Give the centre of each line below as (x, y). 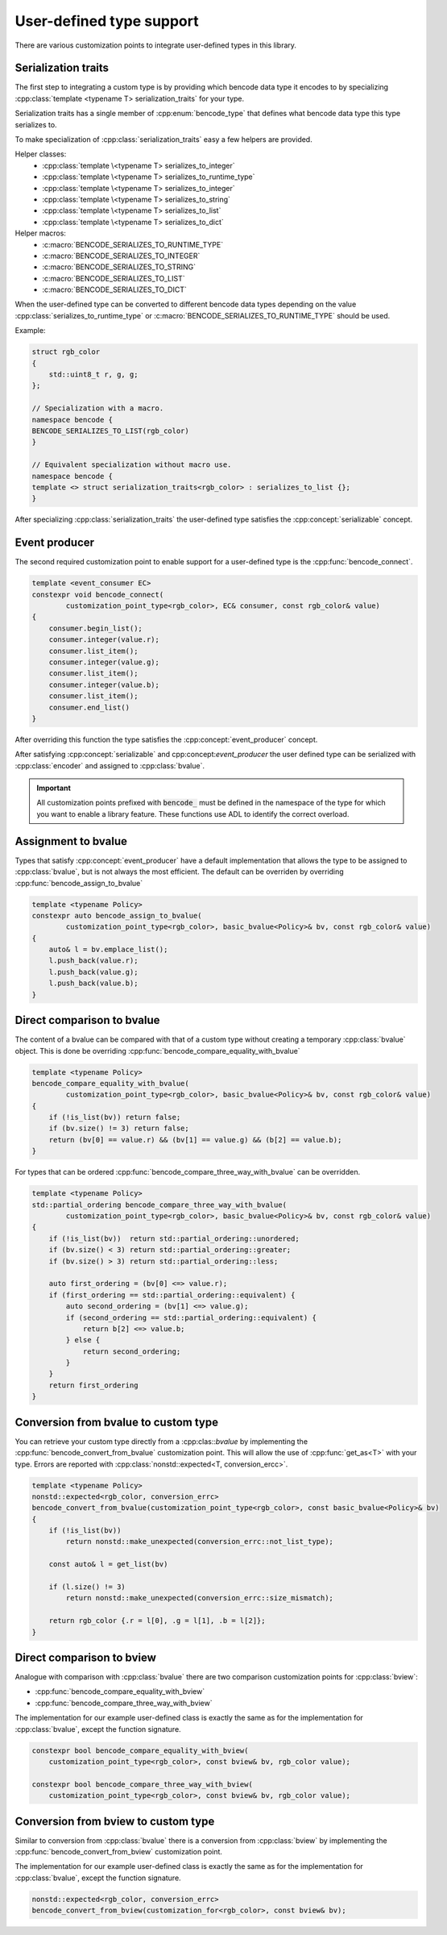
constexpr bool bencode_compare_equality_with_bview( (140, 1750)
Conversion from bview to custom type (115, 1821)
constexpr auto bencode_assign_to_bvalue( (117, 915)
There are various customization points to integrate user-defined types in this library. (156, 45)
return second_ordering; (132, 1351)
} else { (83, 1340)
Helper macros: (40, 233)
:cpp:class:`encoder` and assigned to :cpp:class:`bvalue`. (110, 765)
